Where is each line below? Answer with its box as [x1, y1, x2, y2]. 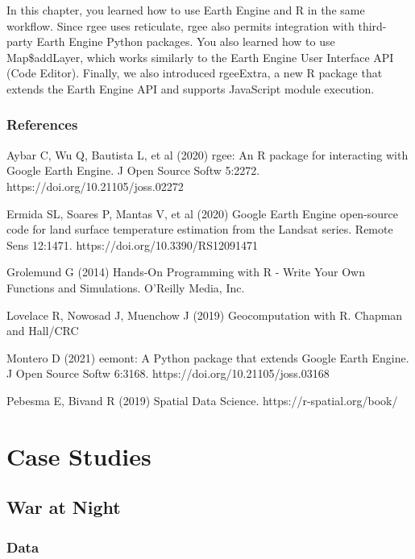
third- [358, 17, 387, 34]
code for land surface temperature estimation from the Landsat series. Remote [6, 221, 393, 238]
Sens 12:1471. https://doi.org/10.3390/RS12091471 [6, 236, 258, 253]
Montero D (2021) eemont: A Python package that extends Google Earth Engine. [6, 349, 409, 366]
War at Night [6, 495, 121, 520]
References [6, 114, 78, 135]
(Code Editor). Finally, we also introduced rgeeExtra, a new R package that [6, 64, 383, 81]
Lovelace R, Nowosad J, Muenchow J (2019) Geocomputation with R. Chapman [6, 306, 403, 323]
